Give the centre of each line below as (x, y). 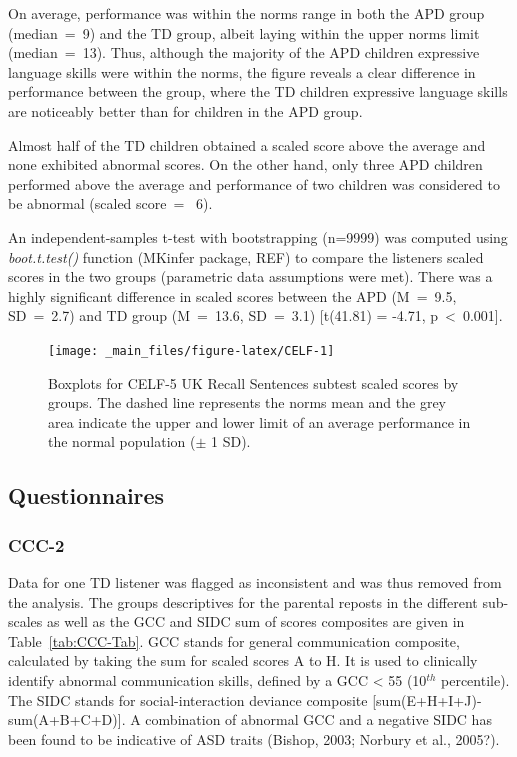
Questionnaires (86, 495)
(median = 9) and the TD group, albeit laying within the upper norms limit (244, 32)
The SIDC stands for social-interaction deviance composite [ (192, 699)
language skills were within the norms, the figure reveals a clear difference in (242, 71)
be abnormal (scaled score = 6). (110, 203)
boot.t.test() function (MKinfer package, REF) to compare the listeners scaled (246, 256)
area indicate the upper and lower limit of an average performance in (259, 421)
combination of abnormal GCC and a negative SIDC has (318, 719)
